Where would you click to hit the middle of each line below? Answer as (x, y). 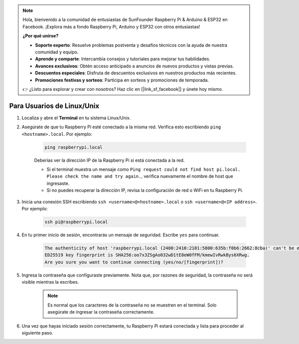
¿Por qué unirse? (41, 36)
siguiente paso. (37, 333)
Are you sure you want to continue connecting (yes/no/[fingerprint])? (134, 262)
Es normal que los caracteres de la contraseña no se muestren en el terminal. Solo (132, 305)
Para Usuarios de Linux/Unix (54, 106)
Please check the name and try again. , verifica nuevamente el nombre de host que (140, 176)
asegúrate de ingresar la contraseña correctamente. (101, 312)
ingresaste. (58, 183)
